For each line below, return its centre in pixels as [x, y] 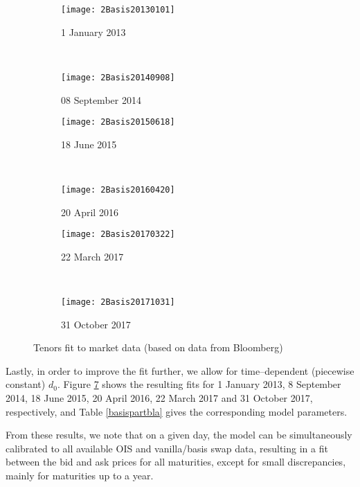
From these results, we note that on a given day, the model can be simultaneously [179, 435]
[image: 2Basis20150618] [118, 122]
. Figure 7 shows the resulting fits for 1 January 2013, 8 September [199, 384]
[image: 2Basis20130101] [118, 10]
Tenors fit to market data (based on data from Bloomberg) [158, 347]
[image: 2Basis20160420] [118, 189]
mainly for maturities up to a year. [80, 476]
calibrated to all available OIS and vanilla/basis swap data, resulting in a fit [167, 448]
